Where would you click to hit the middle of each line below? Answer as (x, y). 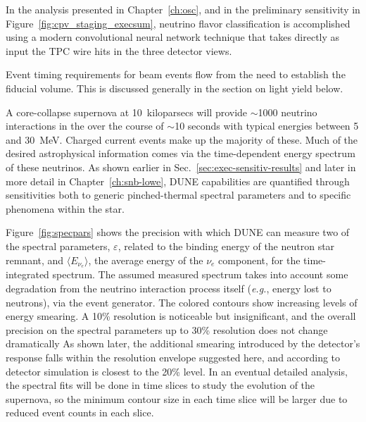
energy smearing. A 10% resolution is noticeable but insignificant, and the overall (181, 316)
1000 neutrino (288, 112)
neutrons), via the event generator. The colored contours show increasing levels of (182, 302)
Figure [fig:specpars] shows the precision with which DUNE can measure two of (178, 232)
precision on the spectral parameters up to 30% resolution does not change (167, 329)
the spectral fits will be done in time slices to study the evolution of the (160, 385)
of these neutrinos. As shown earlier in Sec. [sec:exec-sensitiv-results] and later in (181, 167)
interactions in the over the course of (85, 126)
